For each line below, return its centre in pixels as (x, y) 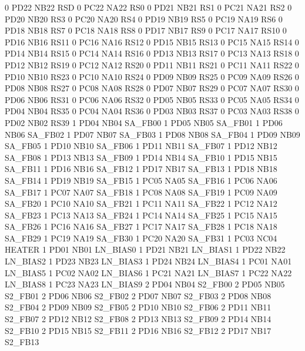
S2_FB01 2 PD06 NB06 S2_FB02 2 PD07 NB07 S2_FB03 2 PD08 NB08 (138, 295)
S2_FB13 (22, 342)
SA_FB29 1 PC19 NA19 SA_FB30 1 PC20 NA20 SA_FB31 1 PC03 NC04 (141, 238)
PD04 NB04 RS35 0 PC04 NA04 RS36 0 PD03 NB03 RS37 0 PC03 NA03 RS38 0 (152, 111)
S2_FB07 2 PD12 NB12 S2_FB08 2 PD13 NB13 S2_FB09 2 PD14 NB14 (138, 319)
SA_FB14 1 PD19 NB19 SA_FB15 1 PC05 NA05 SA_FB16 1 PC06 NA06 (141, 180)
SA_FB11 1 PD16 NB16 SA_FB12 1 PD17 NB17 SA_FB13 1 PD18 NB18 (141, 169)
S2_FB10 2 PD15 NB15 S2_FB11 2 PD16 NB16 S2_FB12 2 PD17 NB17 (138, 330)
